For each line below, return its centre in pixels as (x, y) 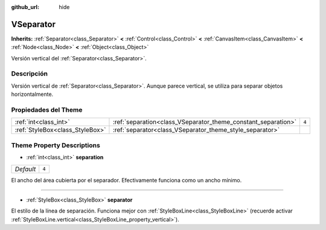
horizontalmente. (32, 94)
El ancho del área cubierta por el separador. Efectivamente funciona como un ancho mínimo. (126, 180)
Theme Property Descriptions (56, 145)
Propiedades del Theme (47, 110)
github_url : (25, 7)
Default (25, 169)
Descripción (30, 74)
